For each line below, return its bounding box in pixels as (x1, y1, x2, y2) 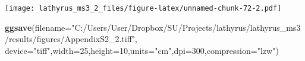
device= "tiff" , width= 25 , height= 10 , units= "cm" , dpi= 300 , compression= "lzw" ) (5, 44, 279, 56)
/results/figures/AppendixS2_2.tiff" (5, 33, 136, 45)
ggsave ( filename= (5, 21, 72, 33)
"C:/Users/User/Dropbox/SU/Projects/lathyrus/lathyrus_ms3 (71, 21, 301, 33)
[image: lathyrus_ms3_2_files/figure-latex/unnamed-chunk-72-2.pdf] (5, 4, 282, 12)
